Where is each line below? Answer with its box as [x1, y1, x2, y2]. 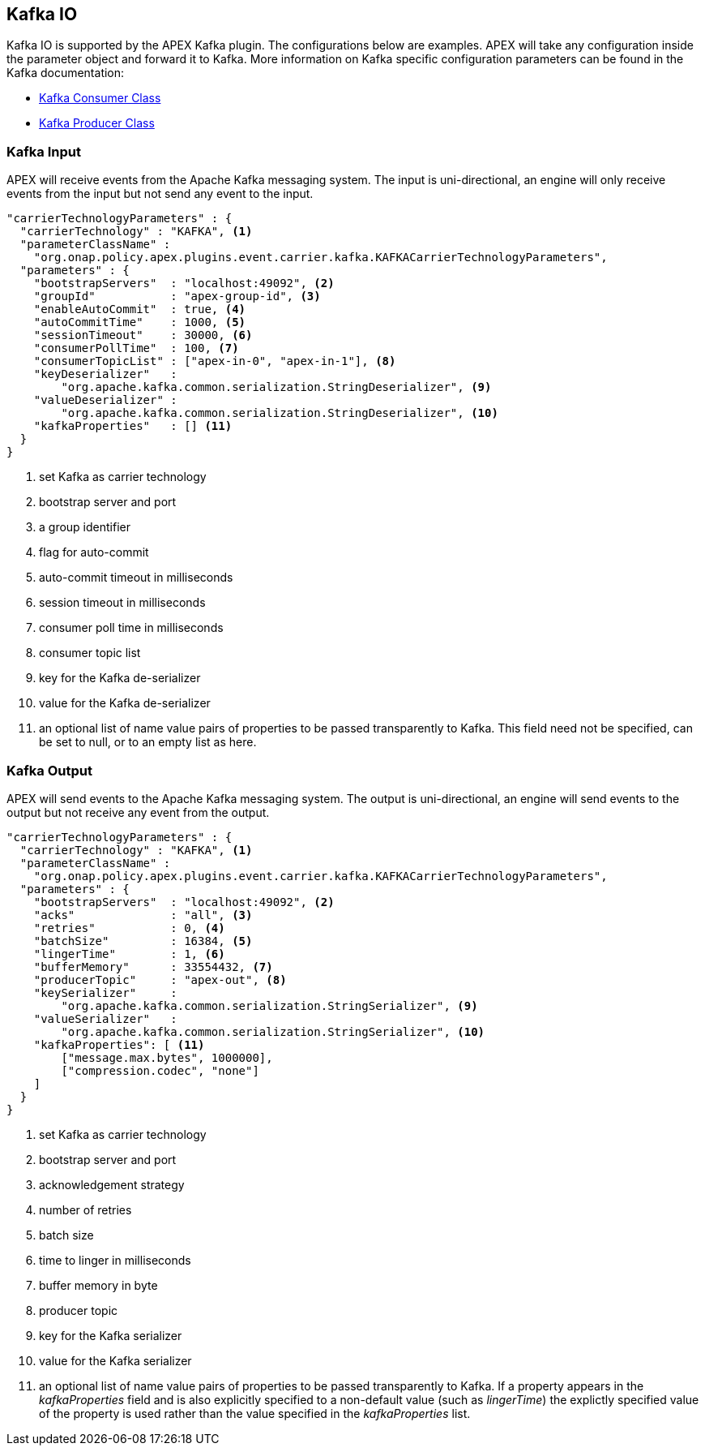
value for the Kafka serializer [39, 1353, 192, 1368]
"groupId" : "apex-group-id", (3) [33, 290, 321, 303]
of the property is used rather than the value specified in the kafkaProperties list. [39, 1406, 471, 1420]
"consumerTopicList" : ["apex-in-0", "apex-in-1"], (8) [33, 354, 396, 368]
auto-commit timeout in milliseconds [39, 570, 233, 585]
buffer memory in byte [39, 1278, 158, 1292]
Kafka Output [6, 762, 92, 779]
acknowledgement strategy [39, 1177, 185, 1192]
